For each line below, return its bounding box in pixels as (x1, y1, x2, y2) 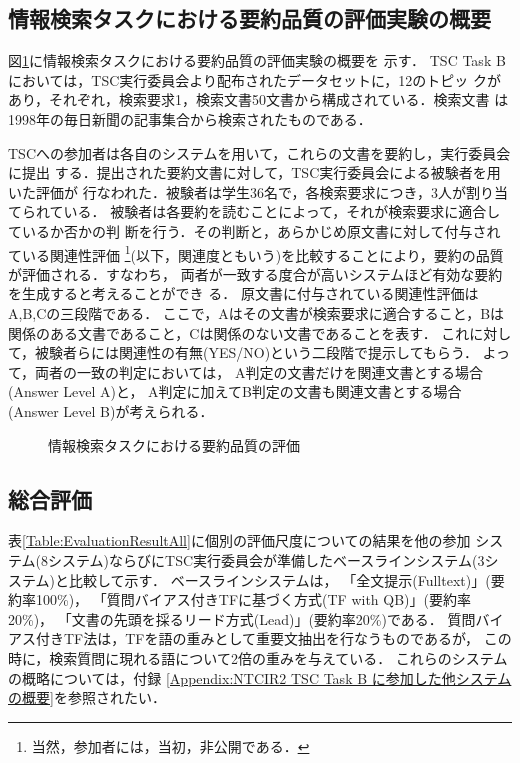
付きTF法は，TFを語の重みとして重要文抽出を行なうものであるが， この (35, 628, 512, 649)
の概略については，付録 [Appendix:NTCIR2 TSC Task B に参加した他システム (8, 667, 512, 688)
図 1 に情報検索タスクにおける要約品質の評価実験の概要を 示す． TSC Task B (8, 50, 506, 71)
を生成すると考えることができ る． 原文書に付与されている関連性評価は (8, 283, 479, 304)
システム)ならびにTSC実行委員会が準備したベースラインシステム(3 (48, 549, 485, 570)
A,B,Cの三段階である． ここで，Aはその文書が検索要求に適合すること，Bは (8, 302, 505, 323)
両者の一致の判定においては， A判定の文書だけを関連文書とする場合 (35, 361, 484, 382)
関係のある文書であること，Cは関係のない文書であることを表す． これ (8, 322, 470, 343)
